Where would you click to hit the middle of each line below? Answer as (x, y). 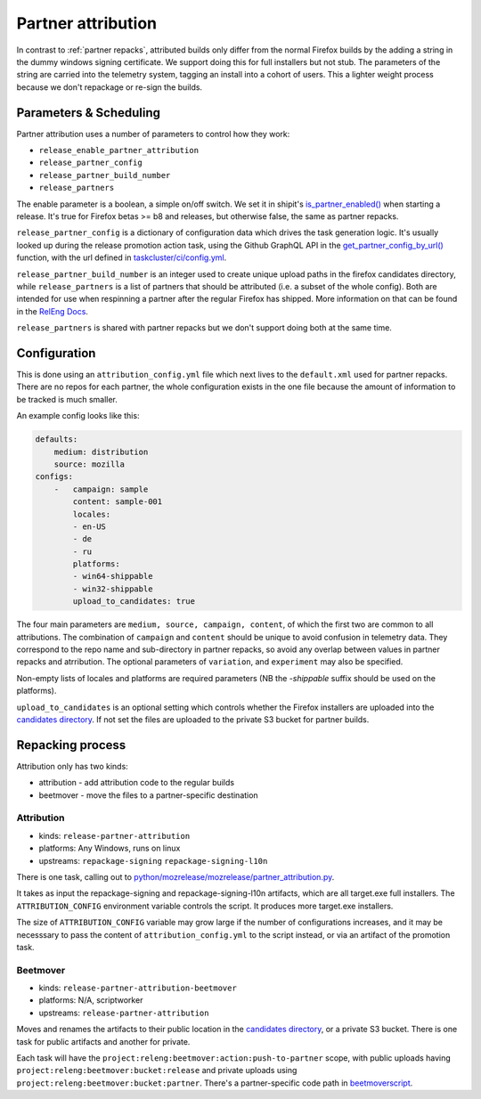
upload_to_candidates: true (134, 602)
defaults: (57, 440)
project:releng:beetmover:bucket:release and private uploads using (157, 1071)
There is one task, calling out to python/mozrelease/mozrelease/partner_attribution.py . (175, 876)
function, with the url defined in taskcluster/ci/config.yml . (122, 257)
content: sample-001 (118, 502)
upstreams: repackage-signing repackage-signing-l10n (153, 860)
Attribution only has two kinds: (72, 766)
